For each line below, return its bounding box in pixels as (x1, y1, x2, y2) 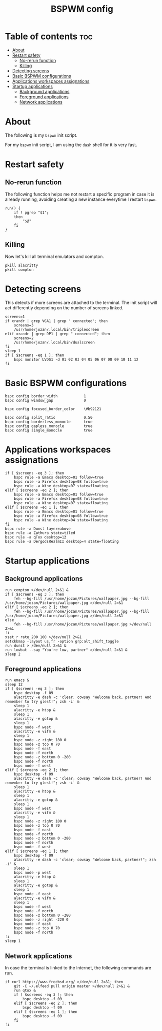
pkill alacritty (5, 263, 38, 268)
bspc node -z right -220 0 (14, 917, 69, 922)
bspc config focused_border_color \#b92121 (5, 407, 101, 411)
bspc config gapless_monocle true (5, 424, 93, 429)
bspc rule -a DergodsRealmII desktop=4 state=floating (5, 539, 119, 544)
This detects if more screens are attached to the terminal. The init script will (5, 300, 157, 305)
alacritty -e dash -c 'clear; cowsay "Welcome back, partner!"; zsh (14, 858, 156, 862)
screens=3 (14, 322, 34, 328)
